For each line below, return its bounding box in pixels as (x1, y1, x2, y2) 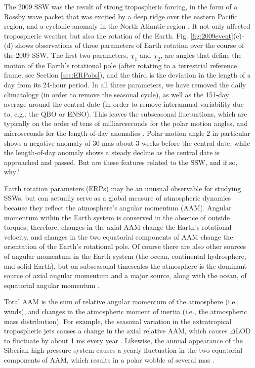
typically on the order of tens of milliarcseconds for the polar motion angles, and (4, 118, 248, 128)
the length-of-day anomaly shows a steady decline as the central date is (4, 147, 220, 158)
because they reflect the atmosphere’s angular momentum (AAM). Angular (4, 203, 232, 213)
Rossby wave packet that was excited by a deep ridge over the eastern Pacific (4, 11, 238, 21)
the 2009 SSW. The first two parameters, (4, 49, 128, 60)
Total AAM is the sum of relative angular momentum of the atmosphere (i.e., (4, 296, 239, 307)
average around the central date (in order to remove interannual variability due (4, 99, 244, 109)
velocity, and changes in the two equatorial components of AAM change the (4, 231, 233, 242)
